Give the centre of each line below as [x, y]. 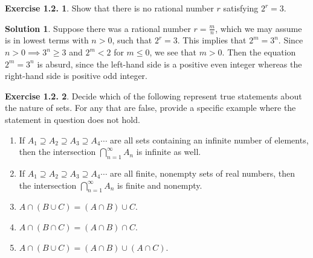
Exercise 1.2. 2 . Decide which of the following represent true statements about [153, 96]
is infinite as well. [169, 152]
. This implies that [212, 40]
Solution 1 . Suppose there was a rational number [98, 28]
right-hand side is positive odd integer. [76, 76]
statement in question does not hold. [73, 119]
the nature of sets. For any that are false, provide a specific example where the [150, 108]
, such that [132, 40]
